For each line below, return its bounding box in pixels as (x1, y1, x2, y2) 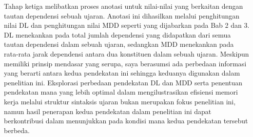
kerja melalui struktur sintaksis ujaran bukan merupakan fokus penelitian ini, (4, 96, 236, 106)
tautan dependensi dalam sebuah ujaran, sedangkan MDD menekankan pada (4, 39, 234, 49)
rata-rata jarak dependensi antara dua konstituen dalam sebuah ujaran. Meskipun (4, 48, 249, 59)
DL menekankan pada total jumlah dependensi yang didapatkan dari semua (4, 29, 231, 39)
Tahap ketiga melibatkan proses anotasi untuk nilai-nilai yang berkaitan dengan (4, 1, 243, 11)
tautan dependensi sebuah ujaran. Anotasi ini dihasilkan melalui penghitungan (4, 10, 240, 20)
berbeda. (4, 125, 30, 135)
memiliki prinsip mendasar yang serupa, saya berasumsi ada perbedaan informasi (4, 58, 247, 68)
